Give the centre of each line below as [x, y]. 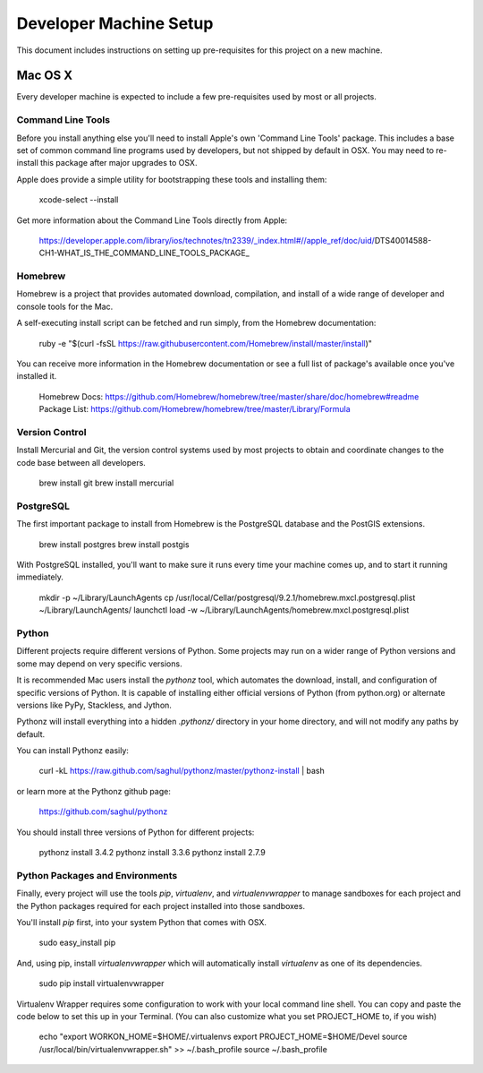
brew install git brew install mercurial [106, 483]
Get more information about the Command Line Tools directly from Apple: [152, 220]
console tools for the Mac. [65, 306]
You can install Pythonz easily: [73, 751]
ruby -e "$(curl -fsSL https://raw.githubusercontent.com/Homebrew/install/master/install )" [206, 343]
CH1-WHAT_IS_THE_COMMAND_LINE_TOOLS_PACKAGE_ [144, 253]
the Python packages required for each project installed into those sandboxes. [161, 906]
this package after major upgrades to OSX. [119, 163]
